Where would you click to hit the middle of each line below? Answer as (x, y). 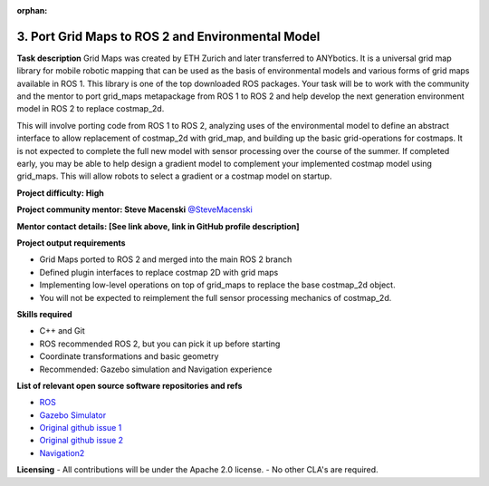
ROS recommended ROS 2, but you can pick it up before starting (160, 344)
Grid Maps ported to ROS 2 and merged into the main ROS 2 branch (166, 259)
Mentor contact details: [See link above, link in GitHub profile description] (158, 226)
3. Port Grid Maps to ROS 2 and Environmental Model (168, 36)
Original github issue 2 (81, 441)
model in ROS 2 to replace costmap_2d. (91, 109)
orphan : (32, 10)
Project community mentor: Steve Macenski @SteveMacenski (134, 209)
